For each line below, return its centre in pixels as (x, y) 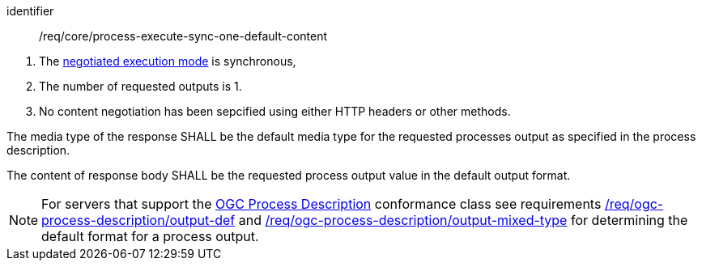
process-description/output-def (138, 220)
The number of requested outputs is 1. (140, 86)
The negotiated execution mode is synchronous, (168, 61)
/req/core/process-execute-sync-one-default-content (183, 36)
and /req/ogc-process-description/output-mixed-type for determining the (463, 220)
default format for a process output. (150, 236)
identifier (30, 11)
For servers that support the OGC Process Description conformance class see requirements (321, 204)
